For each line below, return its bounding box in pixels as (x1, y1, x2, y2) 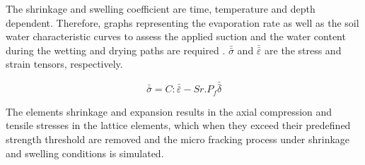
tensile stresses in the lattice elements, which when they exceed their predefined (6, 118, 351, 133)
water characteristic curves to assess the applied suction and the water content (6, 29, 346, 44)
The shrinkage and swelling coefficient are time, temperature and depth (6, 1, 315, 16)
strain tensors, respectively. (6, 56, 123, 71)
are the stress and (265, 42, 342, 57)
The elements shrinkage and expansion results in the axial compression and (6, 104, 332, 118)
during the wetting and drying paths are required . (6, 42, 226, 57)
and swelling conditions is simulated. (6, 145, 164, 160)
